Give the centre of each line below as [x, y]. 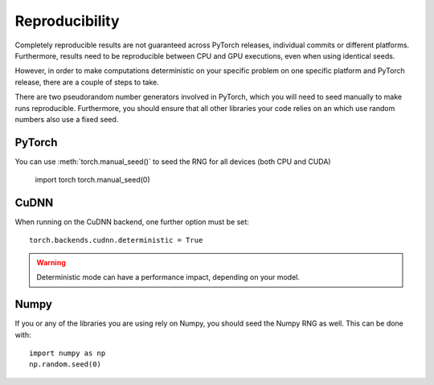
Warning [51, 262]
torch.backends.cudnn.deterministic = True [116, 240]
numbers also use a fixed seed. [67, 119]
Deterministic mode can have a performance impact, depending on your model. [168, 277]
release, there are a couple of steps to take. [87, 82]
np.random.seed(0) [66, 365]
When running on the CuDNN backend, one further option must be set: [132, 222]
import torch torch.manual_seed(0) [92, 180]
